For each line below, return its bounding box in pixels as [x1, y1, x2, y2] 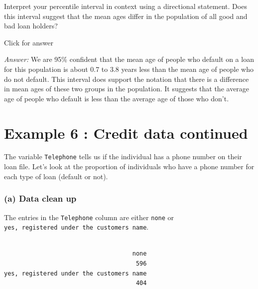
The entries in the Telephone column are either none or [4, 212, 174, 222]
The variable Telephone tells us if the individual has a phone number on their [4, 151, 242, 162]
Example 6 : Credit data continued [4, 122, 248, 143]
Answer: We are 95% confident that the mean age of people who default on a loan [4, 54, 254, 64]
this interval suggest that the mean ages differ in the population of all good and [4, 10, 248, 21]
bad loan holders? [4, 20, 58, 31]
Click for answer [4, 37, 53, 47]
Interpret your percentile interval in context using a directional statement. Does [4, 1, 247, 11]
